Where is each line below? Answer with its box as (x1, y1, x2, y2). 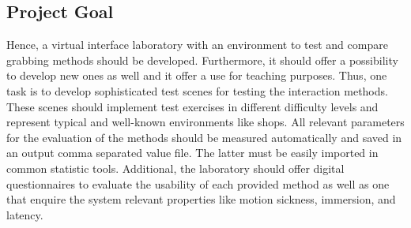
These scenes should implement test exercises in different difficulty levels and (6, 98, 379, 114)
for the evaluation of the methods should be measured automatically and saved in (6, 129, 402, 145)
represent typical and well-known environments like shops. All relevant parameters (6, 114, 405, 130)
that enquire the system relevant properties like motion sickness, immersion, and (6, 191, 396, 207)
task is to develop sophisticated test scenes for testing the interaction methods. (6, 82, 388, 99)
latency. (6, 206, 43, 222)
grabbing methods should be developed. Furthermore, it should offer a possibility (6, 51, 398, 68)
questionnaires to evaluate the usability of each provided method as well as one (6, 175, 390, 192)
